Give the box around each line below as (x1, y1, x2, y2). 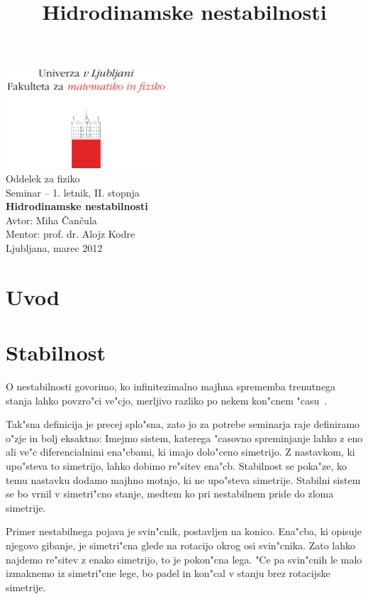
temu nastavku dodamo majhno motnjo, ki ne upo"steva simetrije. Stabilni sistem (6, 472, 361, 487)
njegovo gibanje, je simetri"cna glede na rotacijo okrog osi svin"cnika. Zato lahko (6, 538, 356, 553)
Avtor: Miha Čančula (6, 212, 97, 227)
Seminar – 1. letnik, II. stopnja (6, 185, 140, 199)
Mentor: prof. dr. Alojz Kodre (6, 226, 135, 241)
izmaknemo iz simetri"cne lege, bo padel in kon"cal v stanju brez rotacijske (6, 566, 330, 581)
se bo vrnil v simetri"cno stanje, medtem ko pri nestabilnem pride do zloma (6, 486, 334, 501)
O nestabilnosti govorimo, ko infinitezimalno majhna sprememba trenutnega (6, 379, 336, 394)
